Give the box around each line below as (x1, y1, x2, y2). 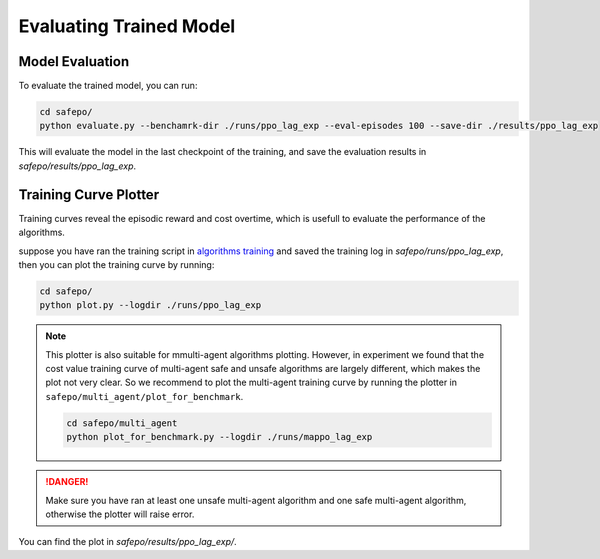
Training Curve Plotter (18, 186, 160, 203)
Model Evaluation (18, 53, 130, 70)
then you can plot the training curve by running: (18, 258, 215, 270)
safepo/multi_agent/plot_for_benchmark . (45, 390, 244, 402)
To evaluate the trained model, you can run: (18, 80, 198, 92)
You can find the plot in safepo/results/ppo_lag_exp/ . (18, 536, 237, 548)
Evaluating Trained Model (18, 15, 236, 37)
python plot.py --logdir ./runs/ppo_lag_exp (39, 300, 262, 311)
